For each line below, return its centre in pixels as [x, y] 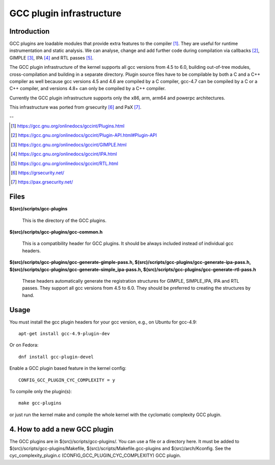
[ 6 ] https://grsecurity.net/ [38, 173]
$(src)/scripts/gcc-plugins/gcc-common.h [56, 232]
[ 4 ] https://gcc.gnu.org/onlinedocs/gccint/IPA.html [64, 154]
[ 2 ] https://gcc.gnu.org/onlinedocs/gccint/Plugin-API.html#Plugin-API [84, 135]
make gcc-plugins [40, 403]
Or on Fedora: [24, 345]
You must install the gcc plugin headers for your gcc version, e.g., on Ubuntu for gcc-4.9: [103, 322]
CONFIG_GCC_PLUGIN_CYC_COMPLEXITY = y [67, 380]
